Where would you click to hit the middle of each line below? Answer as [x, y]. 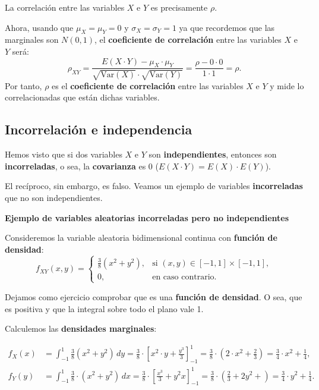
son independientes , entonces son [213, 154]
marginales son [32, 40]
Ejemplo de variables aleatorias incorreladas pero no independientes [147, 217]
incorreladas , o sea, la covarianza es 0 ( [82, 166]
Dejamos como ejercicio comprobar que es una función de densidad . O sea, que [154, 296]
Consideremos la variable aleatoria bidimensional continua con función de [141, 238]
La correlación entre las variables [65, 7]
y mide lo [287, 85]
